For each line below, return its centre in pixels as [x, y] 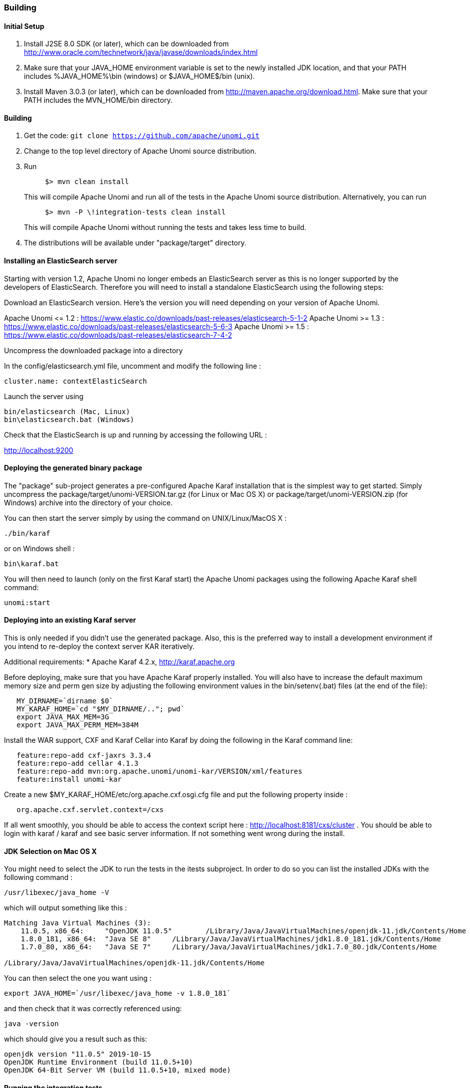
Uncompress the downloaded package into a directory [93, 350]
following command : [38, 877]
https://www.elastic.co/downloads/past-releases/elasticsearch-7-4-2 [118, 335]
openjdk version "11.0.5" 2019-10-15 [78, 1054]
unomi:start [27, 602]
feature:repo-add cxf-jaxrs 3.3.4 [84, 756]
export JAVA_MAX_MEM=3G [63, 717]
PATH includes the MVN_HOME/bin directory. [98, 100]
